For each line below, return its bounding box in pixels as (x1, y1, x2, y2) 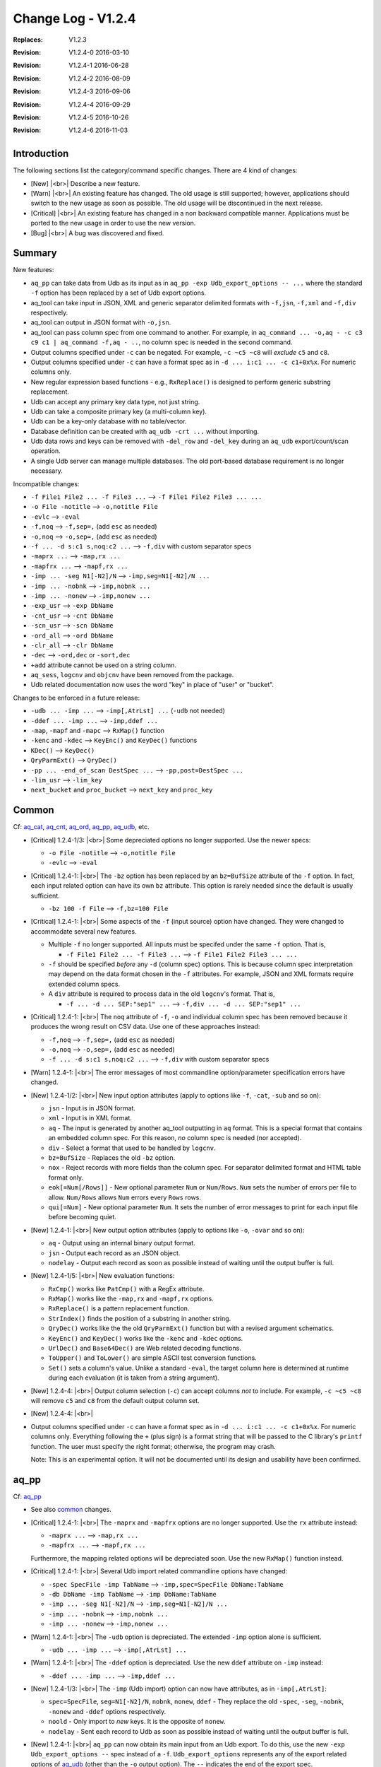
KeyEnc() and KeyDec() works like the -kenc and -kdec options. (48, 1334, 243, 1342)
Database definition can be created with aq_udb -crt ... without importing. (30, 427, 260, 435)
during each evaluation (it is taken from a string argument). (48, 1373, 219, 1382)
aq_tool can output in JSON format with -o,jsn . (30, 318, 171, 327)
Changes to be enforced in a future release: (13, 693, 140, 702)
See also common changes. (30, 1505, 112, 1514)
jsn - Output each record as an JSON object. (48, 1248, 181, 1257)
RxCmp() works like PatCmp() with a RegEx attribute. (48, 1284, 205, 1293)
